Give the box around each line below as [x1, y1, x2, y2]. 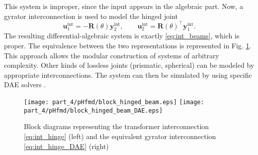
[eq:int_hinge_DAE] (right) [24, 141, 109, 151]
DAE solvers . [4, 79, 46, 90]
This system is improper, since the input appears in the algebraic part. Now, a [4, 1, 243, 11]
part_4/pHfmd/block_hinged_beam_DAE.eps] [24, 107, 163, 114]
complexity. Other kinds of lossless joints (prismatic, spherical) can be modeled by [4, 60, 255, 70]
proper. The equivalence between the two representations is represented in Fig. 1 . [4, 40, 252, 51]
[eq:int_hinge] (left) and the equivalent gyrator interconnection [24, 131, 216, 141]
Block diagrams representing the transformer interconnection [24, 121, 209, 132]
